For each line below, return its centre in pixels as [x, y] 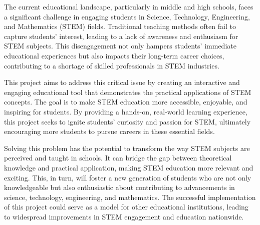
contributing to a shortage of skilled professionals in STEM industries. [112, 65]
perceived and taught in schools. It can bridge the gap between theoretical [118, 158]
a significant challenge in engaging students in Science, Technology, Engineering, [127, 16]
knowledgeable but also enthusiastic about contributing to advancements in [119, 187]
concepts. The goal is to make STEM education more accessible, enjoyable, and [126, 102]
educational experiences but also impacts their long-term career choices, [114, 55]
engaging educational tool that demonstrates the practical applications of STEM [128, 92]
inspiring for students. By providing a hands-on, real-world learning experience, [126, 111]
